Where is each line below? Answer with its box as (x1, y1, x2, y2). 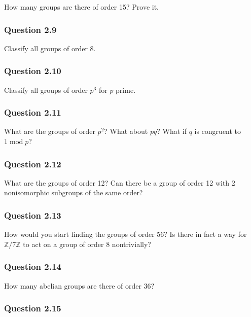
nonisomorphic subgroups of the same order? (4, 187, 143, 198)
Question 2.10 (4, 64, 61, 77)
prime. (116, 84, 136, 95)
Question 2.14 (4, 260, 61, 273)
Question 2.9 (4, 23, 57, 36)
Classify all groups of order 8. (4, 43, 96, 53)
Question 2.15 (4, 302, 61, 314)
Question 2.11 (4, 106, 61, 119)
